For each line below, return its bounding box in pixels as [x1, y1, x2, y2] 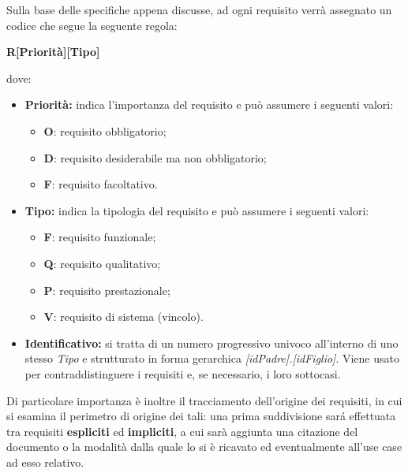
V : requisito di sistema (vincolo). [43, 308, 204, 325]
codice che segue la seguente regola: [6, 17, 178, 33]
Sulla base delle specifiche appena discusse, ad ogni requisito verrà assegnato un [6, 2, 392, 17]
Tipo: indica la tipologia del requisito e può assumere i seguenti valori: [24, 202, 369, 218]
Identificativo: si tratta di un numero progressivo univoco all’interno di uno [24, 334, 399, 351]
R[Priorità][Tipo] [6, 43, 100, 60]
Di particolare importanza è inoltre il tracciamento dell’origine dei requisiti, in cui [6, 392, 402, 408]
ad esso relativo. [6, 453, 84, 470]
